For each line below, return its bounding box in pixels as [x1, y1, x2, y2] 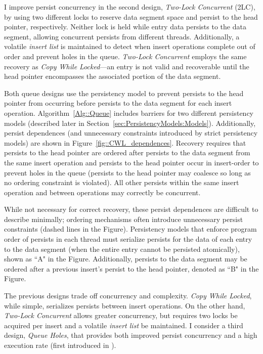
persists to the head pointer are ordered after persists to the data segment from [4, 147, 250, 158]
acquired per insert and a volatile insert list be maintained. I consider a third [4, 320, 243, 330]
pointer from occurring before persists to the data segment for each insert [4, 98, 232, 108]
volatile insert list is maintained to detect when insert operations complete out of [4, 41, 255, 52]
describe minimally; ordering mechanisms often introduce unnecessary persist [4, 213, 243, 224]
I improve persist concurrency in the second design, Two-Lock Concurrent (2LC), [4, 2, 255, 12]
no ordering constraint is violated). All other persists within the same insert [4, 177, 239, 188]
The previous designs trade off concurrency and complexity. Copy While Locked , [4, 290, 252, 301]
